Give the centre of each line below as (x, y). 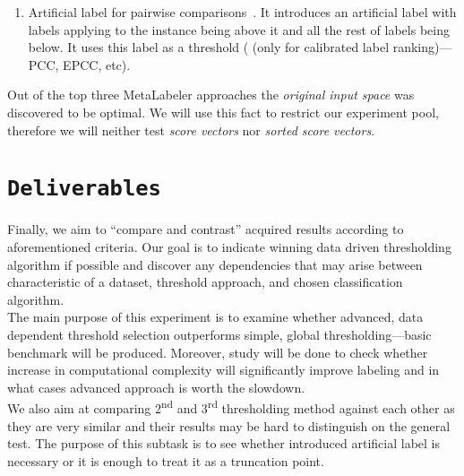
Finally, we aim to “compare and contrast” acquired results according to (206, 229)
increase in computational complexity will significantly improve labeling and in (223, 370)
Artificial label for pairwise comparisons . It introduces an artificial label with (242, 12)
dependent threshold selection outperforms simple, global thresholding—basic (219, 334)
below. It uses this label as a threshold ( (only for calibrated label (209, 47)
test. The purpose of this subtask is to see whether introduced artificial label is (223, 443)
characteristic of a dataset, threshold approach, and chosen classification (205, 282)
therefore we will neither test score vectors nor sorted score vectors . (191, 130)
